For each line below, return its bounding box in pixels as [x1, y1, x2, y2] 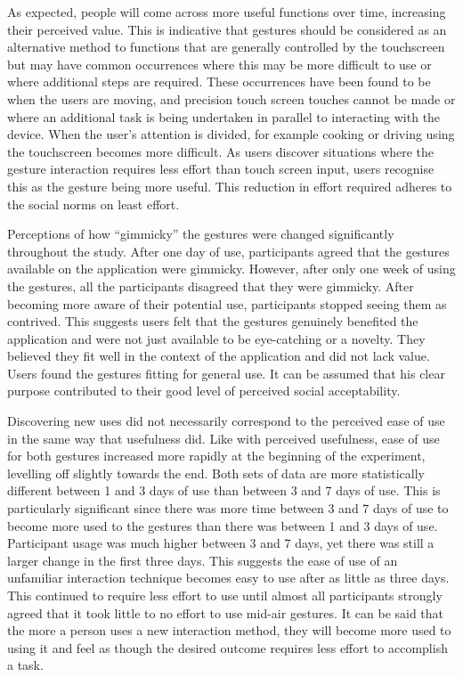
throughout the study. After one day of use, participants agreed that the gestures [7, 241, 450, 260]
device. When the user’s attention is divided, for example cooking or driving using [7, 125, 455, 143]
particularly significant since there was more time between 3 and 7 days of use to [7, 499, 449, 518]
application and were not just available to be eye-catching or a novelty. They [7, 329, 426, 347]
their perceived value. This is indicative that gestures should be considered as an [7, 20, 447, 38]
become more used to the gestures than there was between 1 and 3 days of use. [7, 516, 438, 534]
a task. [7, 656, 44, 674]
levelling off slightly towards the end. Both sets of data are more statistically [7, 463, 425, 482]
